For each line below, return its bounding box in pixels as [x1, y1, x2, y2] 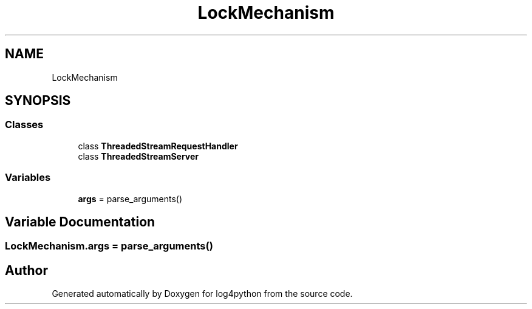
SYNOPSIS [5, 93, 71, 109]
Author [5, 262, 48, 278]
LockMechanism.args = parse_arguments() [5, 240, 213, 253]
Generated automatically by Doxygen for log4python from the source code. [52, 288, 353, 299]
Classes [5, 118, 44, 131]
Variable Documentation [5, 214, 155, 229]
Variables [5, 171, 51, 184]
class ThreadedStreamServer [78, 151, 199, 161]
